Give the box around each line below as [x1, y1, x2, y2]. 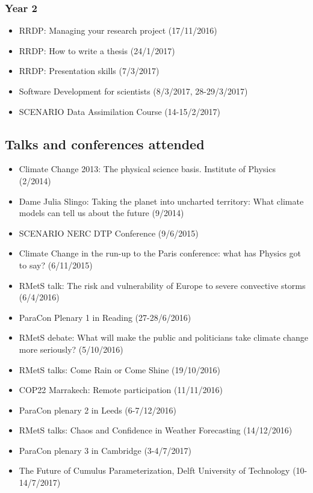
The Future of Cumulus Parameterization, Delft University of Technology [19, 464, 290, 477]
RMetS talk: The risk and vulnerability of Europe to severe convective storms [19, 279, 306, 291]
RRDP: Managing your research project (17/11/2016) [19, 24, 217, 37]
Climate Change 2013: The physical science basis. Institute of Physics [19, 163, 276, 175]
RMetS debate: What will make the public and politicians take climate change [19, 331, 308, 344]
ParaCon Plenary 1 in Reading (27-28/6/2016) [19, 311, 191, 323]
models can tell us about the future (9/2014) [19, 206, 184, 219]
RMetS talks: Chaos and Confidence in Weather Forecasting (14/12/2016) [19, 424, 293, 436]
